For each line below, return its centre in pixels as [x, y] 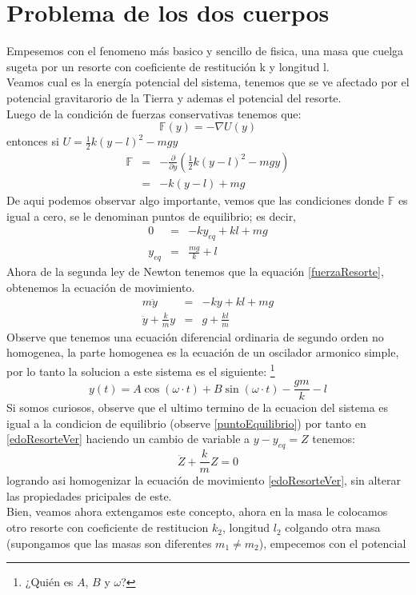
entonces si [33, 141]
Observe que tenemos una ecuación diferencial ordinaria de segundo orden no [195, 336]
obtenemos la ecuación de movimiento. [101, 287]
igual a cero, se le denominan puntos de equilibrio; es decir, [152, 216]
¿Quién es [49, 582]
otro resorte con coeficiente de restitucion [108, 527]
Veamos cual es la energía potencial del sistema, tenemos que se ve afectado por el [208, 82]
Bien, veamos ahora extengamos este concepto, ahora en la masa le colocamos [197, 511]
